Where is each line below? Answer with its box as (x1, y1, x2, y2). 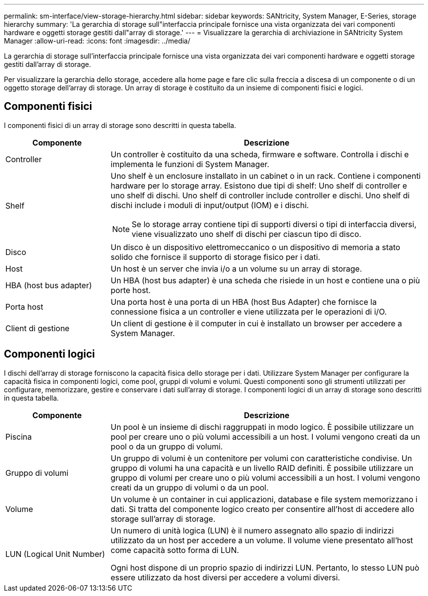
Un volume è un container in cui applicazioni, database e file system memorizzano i (110, 494, 418, 504)
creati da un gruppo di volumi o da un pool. (110, 482, 269, 492)
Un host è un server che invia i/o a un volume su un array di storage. (110, 263, 362, 274)
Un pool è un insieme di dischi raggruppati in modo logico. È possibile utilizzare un (110, 422, 414, 432)
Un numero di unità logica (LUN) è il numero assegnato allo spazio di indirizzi (110, 525, 394, 535)
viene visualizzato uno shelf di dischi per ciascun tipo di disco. (131, 229, 362, 239)
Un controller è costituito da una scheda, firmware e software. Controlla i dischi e (110, 149, 409, 159)
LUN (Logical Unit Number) (5, 549, 105, 559)
